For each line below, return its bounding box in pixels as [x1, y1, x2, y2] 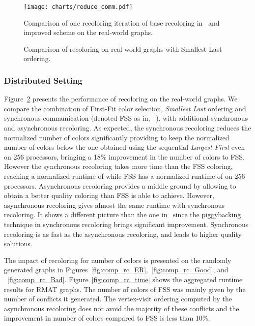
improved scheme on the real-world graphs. [24, 27, 153, 37]
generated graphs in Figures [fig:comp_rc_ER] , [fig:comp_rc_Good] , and [4, 264, 228, 275]
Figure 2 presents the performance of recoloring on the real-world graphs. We [4, 94, 238, 104]
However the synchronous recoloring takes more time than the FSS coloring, [4, 161, 233, 171]
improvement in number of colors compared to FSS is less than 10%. [4, 313, 210, 323]
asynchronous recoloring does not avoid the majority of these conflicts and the [4, 303, 239, 313]
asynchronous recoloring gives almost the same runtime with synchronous [4, 199, 225, 210]
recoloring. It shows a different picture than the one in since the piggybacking [4, 209, 241, 220]
